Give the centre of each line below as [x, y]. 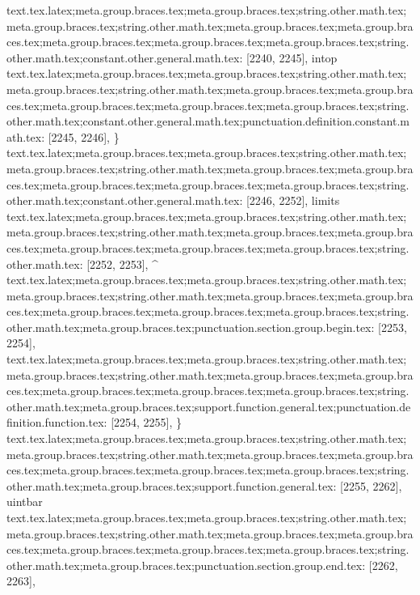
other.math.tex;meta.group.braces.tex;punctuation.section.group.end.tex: [186, 565]
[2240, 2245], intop [292, 57]
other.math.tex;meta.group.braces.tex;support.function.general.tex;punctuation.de [209, 406]
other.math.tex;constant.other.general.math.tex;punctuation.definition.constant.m [208, 121]
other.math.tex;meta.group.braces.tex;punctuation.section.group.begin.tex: [191, 327]
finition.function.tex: [57, 422]
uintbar [25, 501]
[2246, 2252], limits [293, 200]
